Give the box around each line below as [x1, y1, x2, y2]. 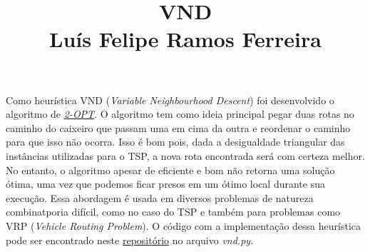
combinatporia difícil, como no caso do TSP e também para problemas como [6, 204, 341, 219]
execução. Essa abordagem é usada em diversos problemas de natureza [6, 190, 314, 205]
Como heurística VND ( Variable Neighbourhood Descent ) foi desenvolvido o [6, 92, 334, 107]
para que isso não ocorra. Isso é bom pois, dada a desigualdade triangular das [6, 134, 345, 149]
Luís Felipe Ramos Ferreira [49, 24, 322, 54]
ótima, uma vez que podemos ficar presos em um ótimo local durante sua [6, 176, 325, 191]
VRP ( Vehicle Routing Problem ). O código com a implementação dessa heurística [6, 218, 361, 233]
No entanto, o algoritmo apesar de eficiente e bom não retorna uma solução [6, 162, 335, 177]
